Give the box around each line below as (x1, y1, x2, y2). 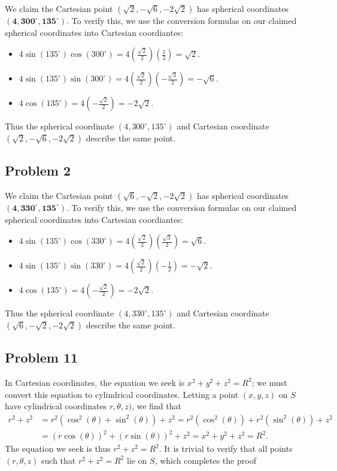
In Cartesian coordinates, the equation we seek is (5, 376, 185, 388)
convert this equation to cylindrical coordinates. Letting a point (5, 388, 239, 400)
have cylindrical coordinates (5, 400, 107, 412)
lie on (126, 454, 147, 466)
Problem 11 (5, 348, 78, 367)
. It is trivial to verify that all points (159, 442, 293, 455)
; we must (251, 376, 287, 388)
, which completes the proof (154, 454, 256, 466)
